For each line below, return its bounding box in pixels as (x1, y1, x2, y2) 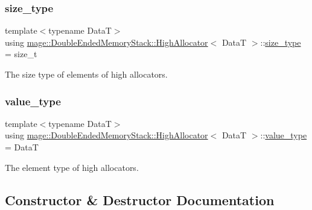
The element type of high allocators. (5, 161, 139, 173)
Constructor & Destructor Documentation (5, 190, 275, 209)
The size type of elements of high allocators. (5, 68, 168, 80)
